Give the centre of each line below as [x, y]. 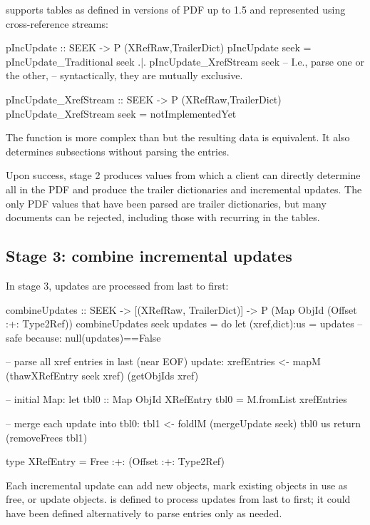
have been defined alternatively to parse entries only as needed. [144, 513]
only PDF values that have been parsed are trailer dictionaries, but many [166, 203]
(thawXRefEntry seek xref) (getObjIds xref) [102, 375]
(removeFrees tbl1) [47, 437]
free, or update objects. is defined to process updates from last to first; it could [178, 499]
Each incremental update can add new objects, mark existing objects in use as [177, 485]
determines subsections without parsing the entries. [118, 151]
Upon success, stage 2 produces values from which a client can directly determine [183, 175]
